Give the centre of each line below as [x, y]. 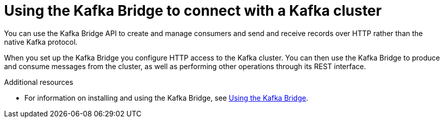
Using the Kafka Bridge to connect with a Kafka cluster [193, 11]
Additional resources [39, 82]
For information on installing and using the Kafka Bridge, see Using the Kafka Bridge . [166, 98]
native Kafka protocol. [41, 42]
